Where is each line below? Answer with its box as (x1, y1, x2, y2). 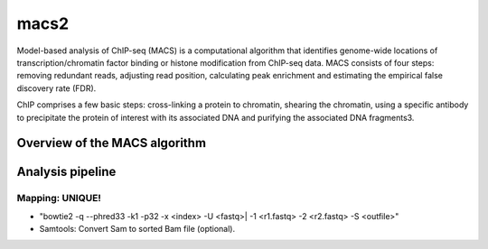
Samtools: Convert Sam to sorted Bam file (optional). (39, 224, 235, 235)
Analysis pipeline (16, 164, 117, 180)
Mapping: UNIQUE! (16, 192, 101, 205)
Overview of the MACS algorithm (16, 135, 207, 151)
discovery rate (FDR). (16, 82, 97, 94)
